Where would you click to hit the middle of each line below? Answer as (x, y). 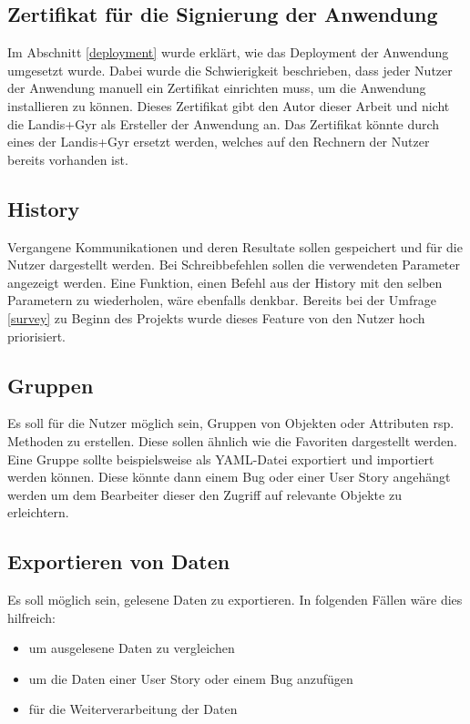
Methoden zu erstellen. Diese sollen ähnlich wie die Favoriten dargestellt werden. (232, 440)
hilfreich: (31, 617)
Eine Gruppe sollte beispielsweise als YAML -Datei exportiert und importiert (221, 459)
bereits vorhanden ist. (68, 159)
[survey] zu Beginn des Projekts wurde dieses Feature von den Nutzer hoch (216, 317)
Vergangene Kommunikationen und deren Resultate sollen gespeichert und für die (235, 246)
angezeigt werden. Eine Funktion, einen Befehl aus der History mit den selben (225, 282)
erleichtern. (38, 512)
